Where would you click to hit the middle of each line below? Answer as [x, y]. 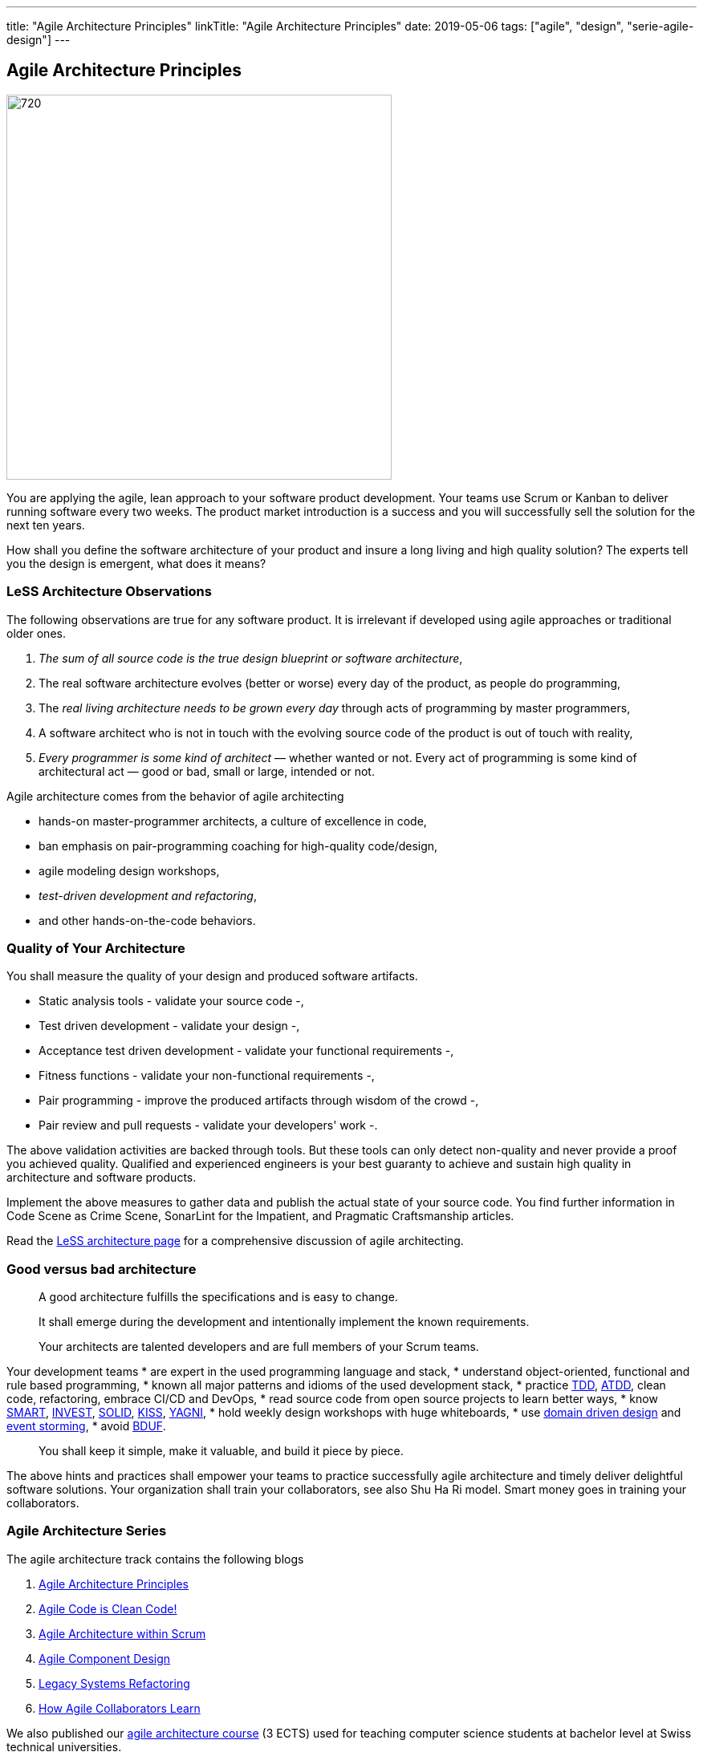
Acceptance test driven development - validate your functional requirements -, [246, 1051]
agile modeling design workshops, [129, 870]
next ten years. [46, 525]
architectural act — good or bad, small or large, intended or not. [207, 771]
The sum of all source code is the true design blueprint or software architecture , [251, 658]
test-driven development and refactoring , [148, 895]
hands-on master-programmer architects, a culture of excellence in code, [233, 821]
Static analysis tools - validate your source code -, [171, 1001]
